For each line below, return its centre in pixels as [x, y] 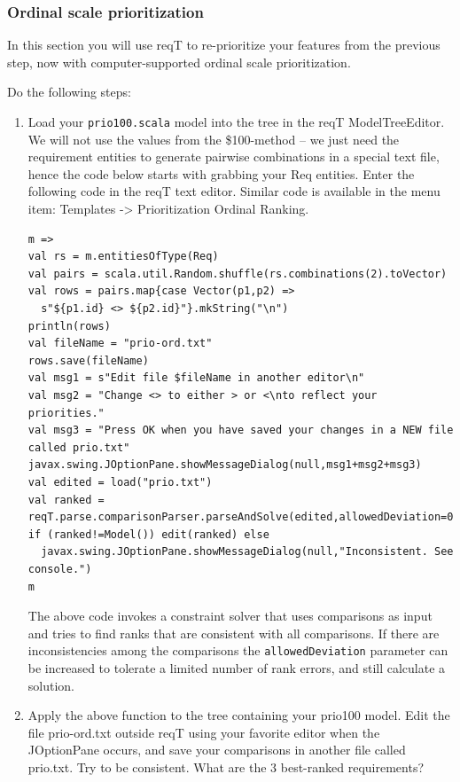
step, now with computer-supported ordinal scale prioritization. [179, 62]
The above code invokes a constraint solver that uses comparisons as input [230, 616]
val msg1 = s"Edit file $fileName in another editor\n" [196, 378]
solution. [51, 685]
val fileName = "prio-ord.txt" [120, 344]
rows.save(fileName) [88, 360]
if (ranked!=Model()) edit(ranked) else [148, 534]
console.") [60, 569]
